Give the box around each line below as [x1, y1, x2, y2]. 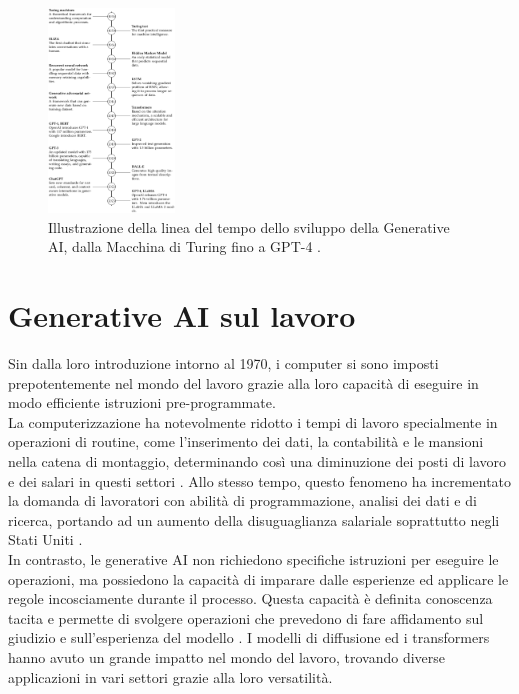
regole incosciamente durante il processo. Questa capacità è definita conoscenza [8, 588, 493, 609]
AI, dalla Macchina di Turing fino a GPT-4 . [48, 236, 321, 257]
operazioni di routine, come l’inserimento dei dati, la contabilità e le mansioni [8, 431, 484, 452]
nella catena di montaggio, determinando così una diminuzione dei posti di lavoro [8, 450, 507, 471]
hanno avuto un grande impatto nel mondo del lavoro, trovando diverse [8, 646, 445, 667]
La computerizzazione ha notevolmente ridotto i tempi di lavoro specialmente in [8, 411, 498, 432]
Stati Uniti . [8, 529, 83, 550]
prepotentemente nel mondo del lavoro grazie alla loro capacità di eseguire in [8, 372, 479, 393]
